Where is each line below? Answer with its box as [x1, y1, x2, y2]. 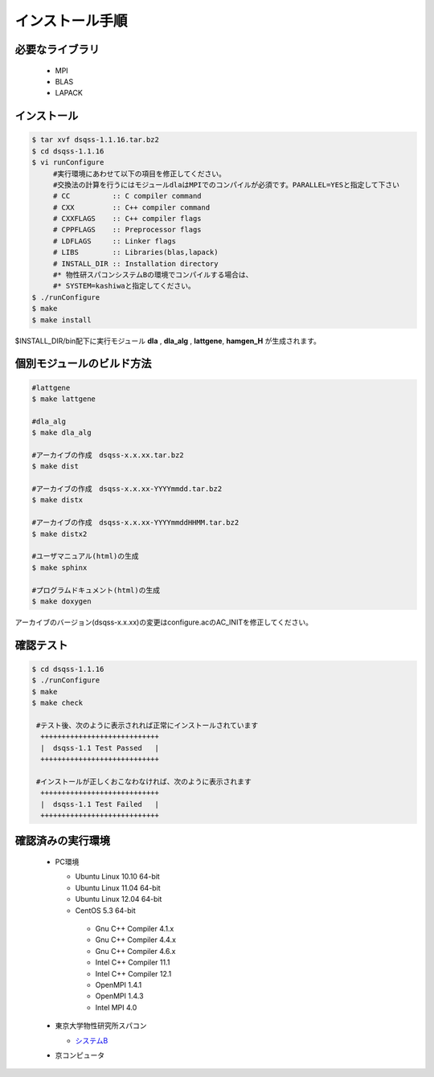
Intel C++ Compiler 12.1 [95, 968, 172, 978]
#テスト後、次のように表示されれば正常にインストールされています [36, 720, 259, 730]
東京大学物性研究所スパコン [55, 1021, 147, 1030]
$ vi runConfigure [31, 158, 104, 167]
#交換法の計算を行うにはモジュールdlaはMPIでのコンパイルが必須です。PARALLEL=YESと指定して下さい [52, 180, 400, 189]
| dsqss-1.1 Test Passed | [40, 743, 160, 752]
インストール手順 [14, 12, 128, 30]
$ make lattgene [31, 394, 96, 403]
